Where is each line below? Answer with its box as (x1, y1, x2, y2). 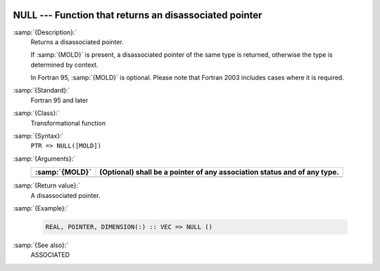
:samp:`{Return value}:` (13, 181, 81, 190)
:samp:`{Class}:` (13, 109, 60, 117)
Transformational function (30, 119, 106, 127)
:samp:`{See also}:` (13, 241, 69, 249)
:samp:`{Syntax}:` (13, 132, 64, 140)
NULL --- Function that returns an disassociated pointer (13, 9, 262, 21)
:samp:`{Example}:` (13, 204, 69, 212)
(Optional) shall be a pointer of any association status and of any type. (99, 167, 339, 177)
